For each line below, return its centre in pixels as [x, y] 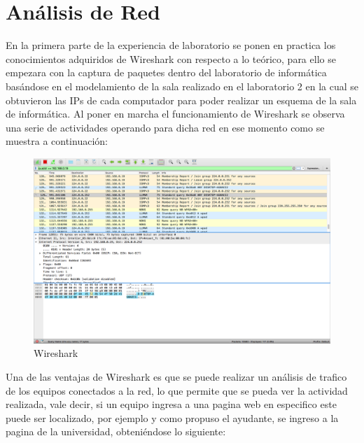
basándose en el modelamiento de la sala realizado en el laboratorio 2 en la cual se [182, 86]
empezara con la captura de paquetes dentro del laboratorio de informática [166, 72]
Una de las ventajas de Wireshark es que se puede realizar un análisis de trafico [176, 377]
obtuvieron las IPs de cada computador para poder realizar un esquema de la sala [181, 100]
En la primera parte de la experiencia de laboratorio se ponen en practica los [171, 45]
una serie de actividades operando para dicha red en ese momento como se [165, 127]
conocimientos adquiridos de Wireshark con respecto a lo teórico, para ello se [171, 58]
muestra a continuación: [57, 141]
